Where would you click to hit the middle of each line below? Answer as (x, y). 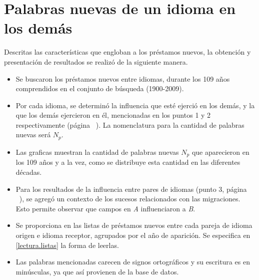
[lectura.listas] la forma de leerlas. (67, 245)
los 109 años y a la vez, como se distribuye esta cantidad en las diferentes (128, 162)
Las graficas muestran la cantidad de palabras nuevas (97, 152)
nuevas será (33, 134)
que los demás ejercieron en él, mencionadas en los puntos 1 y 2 (113, 115)
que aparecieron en (220, 152)
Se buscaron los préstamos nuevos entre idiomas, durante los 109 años (123, 78)
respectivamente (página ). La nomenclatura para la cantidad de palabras (130, 124)
